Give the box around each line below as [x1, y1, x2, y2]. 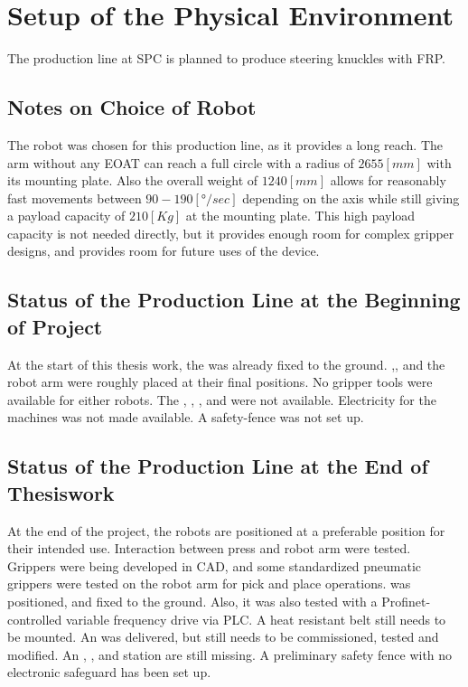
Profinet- [381, 592, 431, 611]
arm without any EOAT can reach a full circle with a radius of [7, 153, 354, 172]
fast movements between [7, 188, 142, 207]
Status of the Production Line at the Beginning [7, 286, 461, 314]
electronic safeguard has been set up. [7, 663, 211, 682]
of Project [7, 312, 103, 340]
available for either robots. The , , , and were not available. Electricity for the [7, 390, 436, 409]
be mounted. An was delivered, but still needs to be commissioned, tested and [7, 627, 439, 646]
